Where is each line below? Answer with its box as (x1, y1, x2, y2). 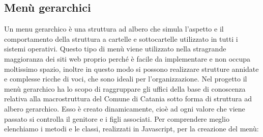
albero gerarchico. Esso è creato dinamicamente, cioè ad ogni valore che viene (4, 103, 245, 114)
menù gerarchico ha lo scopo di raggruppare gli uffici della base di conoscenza (4, 83, 246, 94)
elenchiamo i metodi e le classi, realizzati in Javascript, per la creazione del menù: (4, 123, 259, 134)
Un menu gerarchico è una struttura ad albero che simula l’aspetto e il (4, 23, 224, 34)
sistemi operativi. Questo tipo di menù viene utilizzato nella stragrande (4, 43, 226, 54)
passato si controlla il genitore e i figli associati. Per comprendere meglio (4, 113, 229, 124)
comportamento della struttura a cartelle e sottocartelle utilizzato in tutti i (4, 33, 238, 44)
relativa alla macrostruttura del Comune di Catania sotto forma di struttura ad (4, 93, 252, 104)
